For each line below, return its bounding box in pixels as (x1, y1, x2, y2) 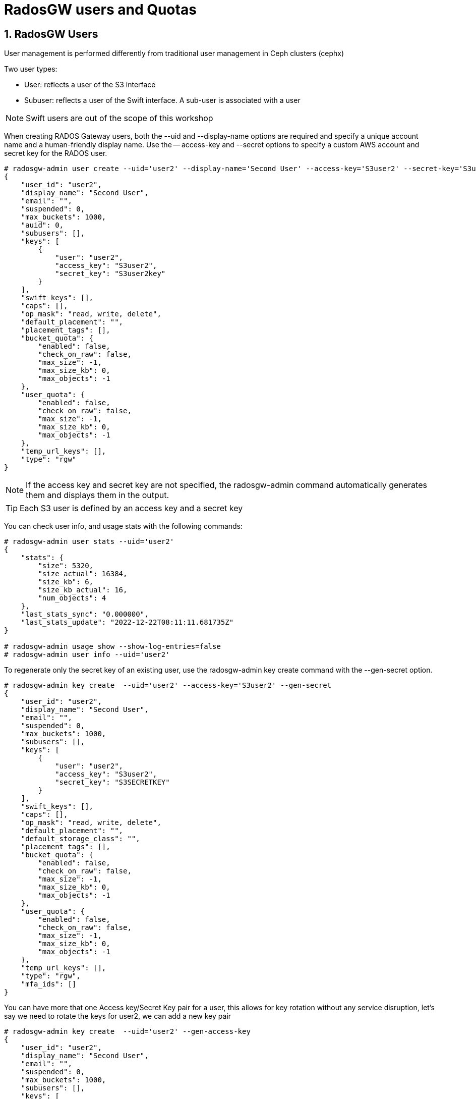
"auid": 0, (21, 221, 64, 230)
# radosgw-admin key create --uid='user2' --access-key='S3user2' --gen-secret (4, 681, 332, 690)
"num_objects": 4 (38, 594, 106, 602)
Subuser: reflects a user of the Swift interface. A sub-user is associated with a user (24, 96, 301, 105)
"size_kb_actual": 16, (38, 586, 128, 594)
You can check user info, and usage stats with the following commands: (4, 522, 243, 531)
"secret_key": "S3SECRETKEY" (55, 778, 170, 787)
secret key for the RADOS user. (4, 149, 107, 158)
